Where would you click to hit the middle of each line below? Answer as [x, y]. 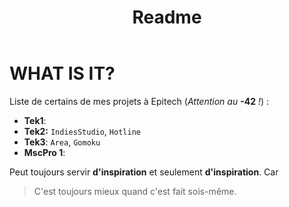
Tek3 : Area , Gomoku [62, 142]
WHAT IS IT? [62, 73]
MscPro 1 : [44, 152]
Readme [167, 17]
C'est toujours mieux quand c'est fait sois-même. [135, 191]
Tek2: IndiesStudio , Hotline [82, 131]
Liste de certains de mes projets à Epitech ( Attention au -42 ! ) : [139, 101]
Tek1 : [35, 120]
